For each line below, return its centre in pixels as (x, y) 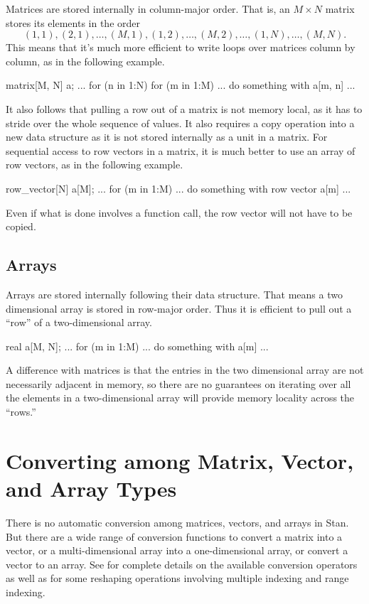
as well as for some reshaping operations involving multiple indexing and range (177, 578)
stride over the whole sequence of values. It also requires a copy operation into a (180, 123)
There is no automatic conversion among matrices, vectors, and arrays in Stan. (177, 522)
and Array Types (91, 489)
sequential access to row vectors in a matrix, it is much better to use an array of (181, 150)
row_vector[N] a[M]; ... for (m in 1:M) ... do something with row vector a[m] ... (178, 188)
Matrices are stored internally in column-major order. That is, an (148, 9)
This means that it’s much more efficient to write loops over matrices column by (181, 47)
